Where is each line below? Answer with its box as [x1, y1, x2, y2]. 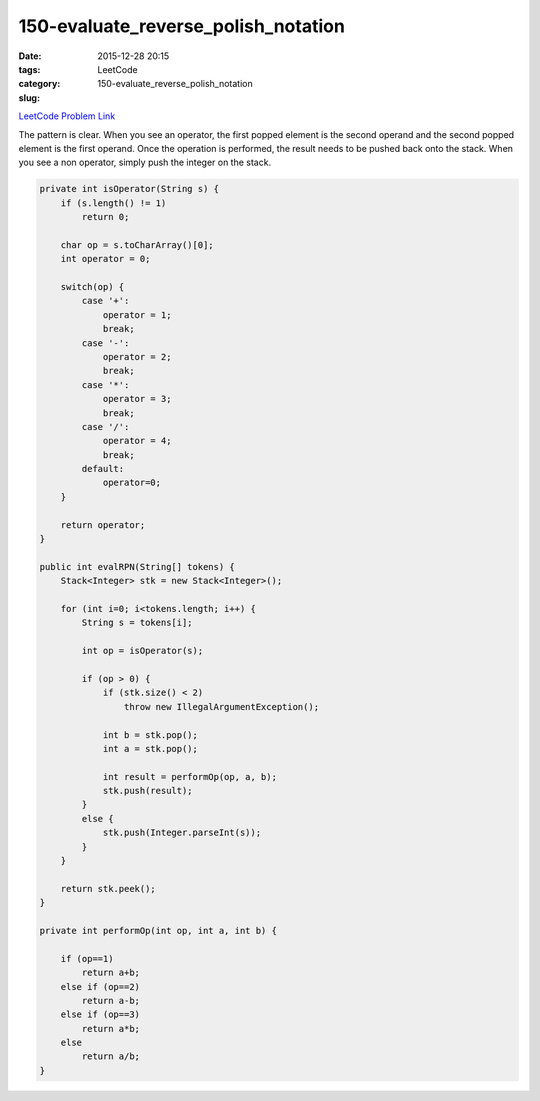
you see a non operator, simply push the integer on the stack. [18, 156, 272, 169]
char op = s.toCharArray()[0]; [60, 239, 214, 250]
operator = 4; [102, 435, 172, 447]
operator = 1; [102, 309, 172, 320]
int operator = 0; [60, 253, 151, 265]
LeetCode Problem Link [18, 110, 116, 122]
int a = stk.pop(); [102, 743, 199, 754]
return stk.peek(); [60, 883, 157, 894]
